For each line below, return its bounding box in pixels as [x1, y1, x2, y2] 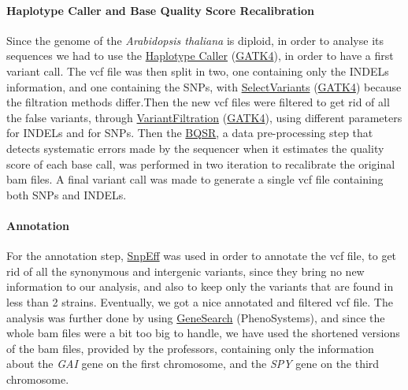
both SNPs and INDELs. [6, 186, 127, 202]
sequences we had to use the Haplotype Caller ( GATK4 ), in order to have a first [6, 47, 394, 64]
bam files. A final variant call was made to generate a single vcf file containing [6, 171, 384, 188]
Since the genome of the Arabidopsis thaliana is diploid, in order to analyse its [6, 32, 384, 48]
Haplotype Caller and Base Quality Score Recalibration [6, 2, 315, 18]
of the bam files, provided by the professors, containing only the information [6, 340, 374, 356]
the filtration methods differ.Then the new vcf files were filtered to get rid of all [6, 94, 390, 110]
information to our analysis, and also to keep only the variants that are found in [6, 278, 394, 295]
